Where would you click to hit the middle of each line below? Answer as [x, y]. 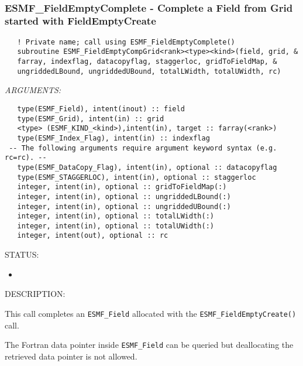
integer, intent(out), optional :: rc [93, 236]
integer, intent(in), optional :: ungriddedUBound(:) [124, 206]
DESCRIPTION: [35, 294]
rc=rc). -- [26, 158]
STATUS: [22, 254]
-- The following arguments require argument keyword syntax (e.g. [143, 148]
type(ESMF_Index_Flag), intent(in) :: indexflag [113, 138]
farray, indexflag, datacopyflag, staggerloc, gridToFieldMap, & [147, 62]
